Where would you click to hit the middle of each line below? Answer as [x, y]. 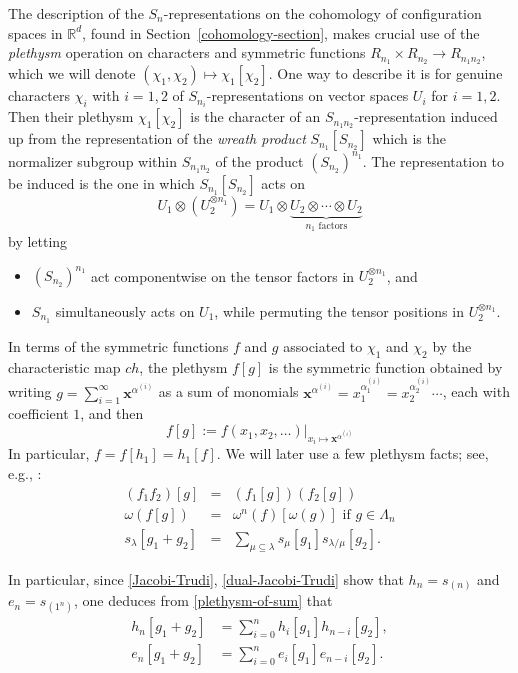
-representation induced [426, 116]
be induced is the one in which [101, 182]
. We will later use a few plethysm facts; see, [352, 453]
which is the [409, 138]
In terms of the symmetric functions [118, 345]
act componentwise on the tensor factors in [222, 275]
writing [30, 391]
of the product [259, 160]
